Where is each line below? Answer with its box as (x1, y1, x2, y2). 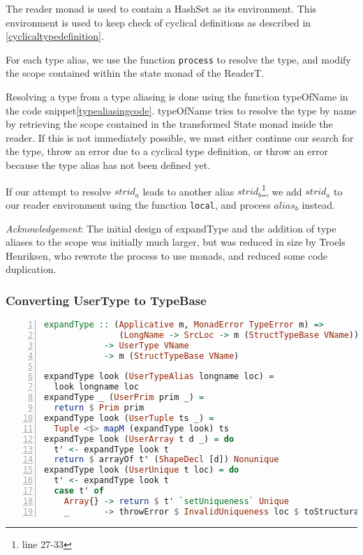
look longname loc (54, 382, 140, 392)
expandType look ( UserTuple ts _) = (44, 413, 214, 423)
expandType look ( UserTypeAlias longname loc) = (44, 371, 274, 382)
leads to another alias (142, 184, 235, 198)
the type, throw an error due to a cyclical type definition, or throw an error (6, 144, 328, 158)
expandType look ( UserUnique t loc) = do (44, 465, 239, 475)
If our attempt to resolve (6, 184, 112, 198)
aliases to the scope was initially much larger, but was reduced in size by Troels (6, 235, 346, 249)
